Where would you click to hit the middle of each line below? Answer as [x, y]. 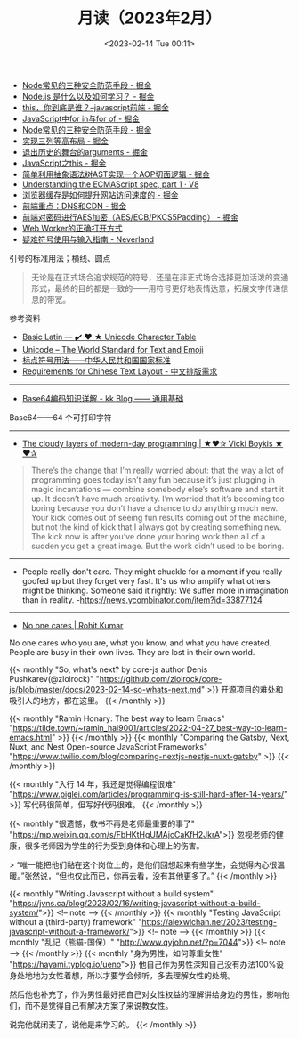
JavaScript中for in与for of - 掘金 [81, 118]
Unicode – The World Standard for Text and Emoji [113, 349]
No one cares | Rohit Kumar [73, 625]
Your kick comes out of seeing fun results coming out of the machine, [159, 517]
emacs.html [31, 737]
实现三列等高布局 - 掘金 [65, 141]
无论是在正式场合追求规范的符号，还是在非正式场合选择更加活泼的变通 [160, 277]
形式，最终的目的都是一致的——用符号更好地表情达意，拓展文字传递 [156, 288]
